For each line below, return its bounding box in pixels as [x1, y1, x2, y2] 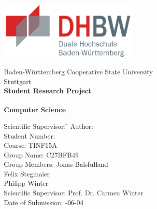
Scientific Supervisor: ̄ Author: [4, 121, 93, 131]
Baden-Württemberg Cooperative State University [4, 66, 153, 76]
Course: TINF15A [4, 140, 57, 150]
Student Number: [4, 130, 55, 140]
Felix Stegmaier [4, 168, 50, 178]
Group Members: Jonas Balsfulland [4, 159, 108, 169]
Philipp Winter [4, 178, 49, 188]
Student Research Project [4, 86, 92, 96]
